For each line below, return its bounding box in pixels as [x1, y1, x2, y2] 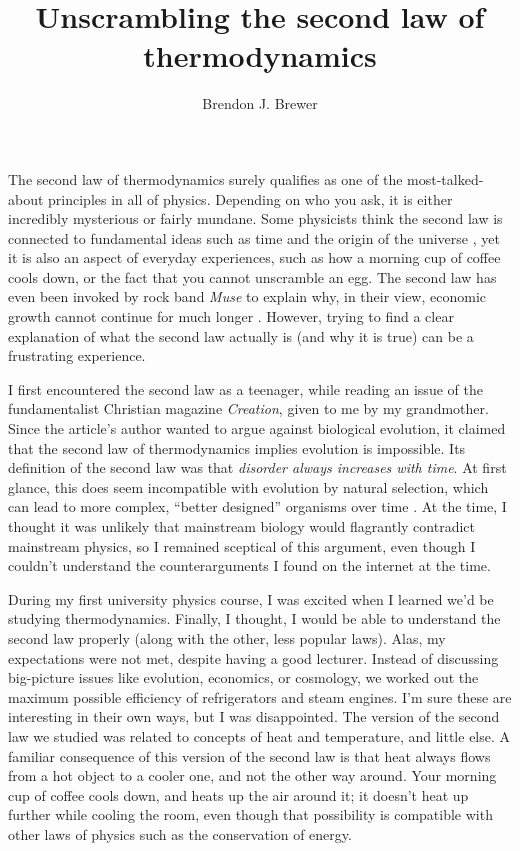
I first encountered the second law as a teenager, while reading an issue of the [8, 378, 483, 399]
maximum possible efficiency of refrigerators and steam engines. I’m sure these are [8, 686, 512, 707]
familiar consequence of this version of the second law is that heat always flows [8, 745, 491, 766]
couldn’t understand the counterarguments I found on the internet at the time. [8, 555, 491, 576]
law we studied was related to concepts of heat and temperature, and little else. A [8, 725, 511, 746]
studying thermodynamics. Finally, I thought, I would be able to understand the [8, 608, 501, 629]
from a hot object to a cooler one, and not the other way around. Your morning [8, 765, 497, 786]
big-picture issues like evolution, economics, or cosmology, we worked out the [8, 667, 479, 688]
